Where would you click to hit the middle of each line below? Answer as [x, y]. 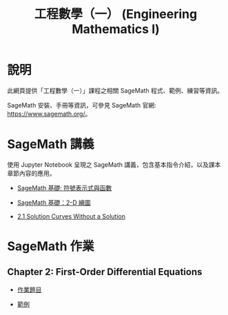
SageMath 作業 [51, 246]
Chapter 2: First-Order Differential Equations [105, 272]
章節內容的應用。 [31, 173]
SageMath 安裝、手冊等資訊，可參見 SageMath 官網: [82, 105]
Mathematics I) [116, 29]
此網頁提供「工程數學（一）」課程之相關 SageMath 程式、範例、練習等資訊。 [115, 90]
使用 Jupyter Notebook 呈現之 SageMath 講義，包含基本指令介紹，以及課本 [114, 164]
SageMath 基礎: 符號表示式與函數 [64, 187]
